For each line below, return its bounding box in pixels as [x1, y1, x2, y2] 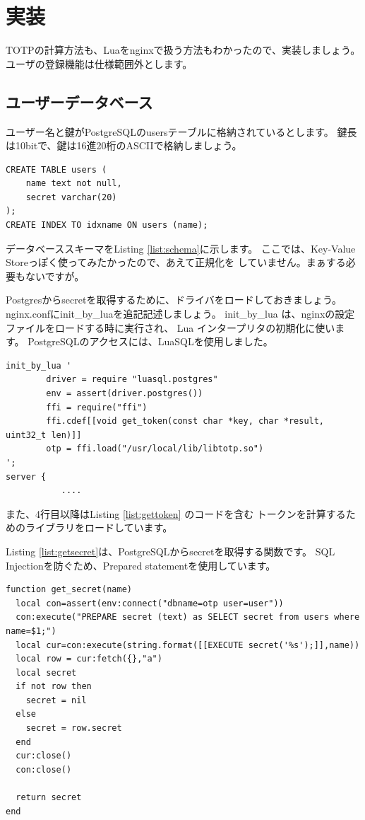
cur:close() [16, 751, 72, 761]
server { [6, 471, 47, 482]
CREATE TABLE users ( [6, 164, 107, 175]
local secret [16, 667, 77, 678]
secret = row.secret [25, 723, 122, 734]
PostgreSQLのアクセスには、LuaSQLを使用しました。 [28, 334, 273, 349]
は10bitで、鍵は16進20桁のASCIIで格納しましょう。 [6, 138, 242, 153]
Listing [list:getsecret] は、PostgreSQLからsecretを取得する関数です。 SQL [6, 543, 335, 558]
